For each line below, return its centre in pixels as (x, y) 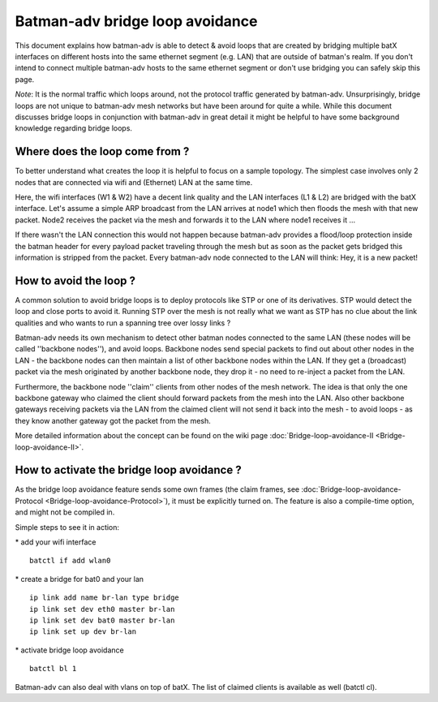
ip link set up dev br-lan (83, 632)
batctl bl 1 (53, 669)
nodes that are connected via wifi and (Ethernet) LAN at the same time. (134, 182)
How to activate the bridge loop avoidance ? (129, 470)
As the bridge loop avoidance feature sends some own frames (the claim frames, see (157, 489)
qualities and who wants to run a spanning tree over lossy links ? (123, 323)
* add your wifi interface (56, 542)
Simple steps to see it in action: (67, 527)
